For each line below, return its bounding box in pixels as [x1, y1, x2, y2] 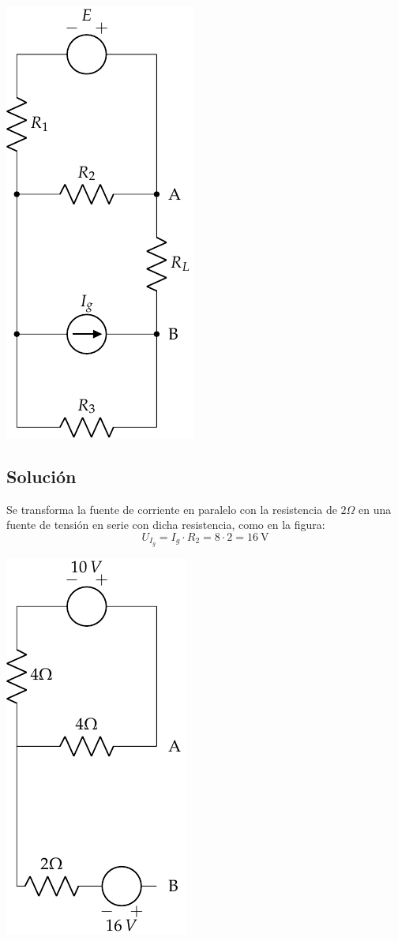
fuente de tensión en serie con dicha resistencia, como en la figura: [6, 516, 325, 533]
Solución [6, 463, 77, 488]
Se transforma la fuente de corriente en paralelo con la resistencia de [6, 500, 337, 517]
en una [359, 500, 392, 517]
